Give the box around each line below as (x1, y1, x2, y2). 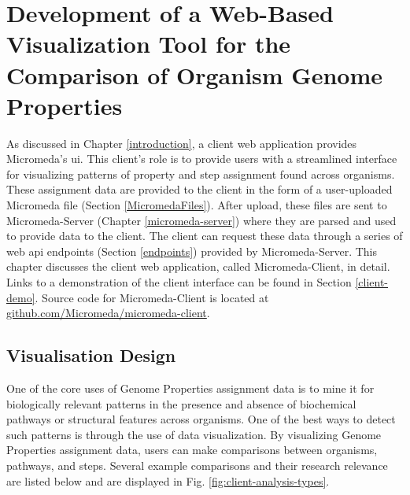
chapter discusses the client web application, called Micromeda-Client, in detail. (6, 258, 390, 275)
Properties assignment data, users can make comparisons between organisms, (6, 441, 378, 458)
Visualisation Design (6, 343, 176, 368)
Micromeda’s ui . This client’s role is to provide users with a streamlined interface (6, 150, 397, 167)
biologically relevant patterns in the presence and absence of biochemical (6, 395, 356, 412)
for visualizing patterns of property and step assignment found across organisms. (6, 165, 395, 182)
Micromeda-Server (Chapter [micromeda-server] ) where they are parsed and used (6, 212, 397, 228)
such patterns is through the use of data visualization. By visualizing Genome (6, 426, 382, 442)
